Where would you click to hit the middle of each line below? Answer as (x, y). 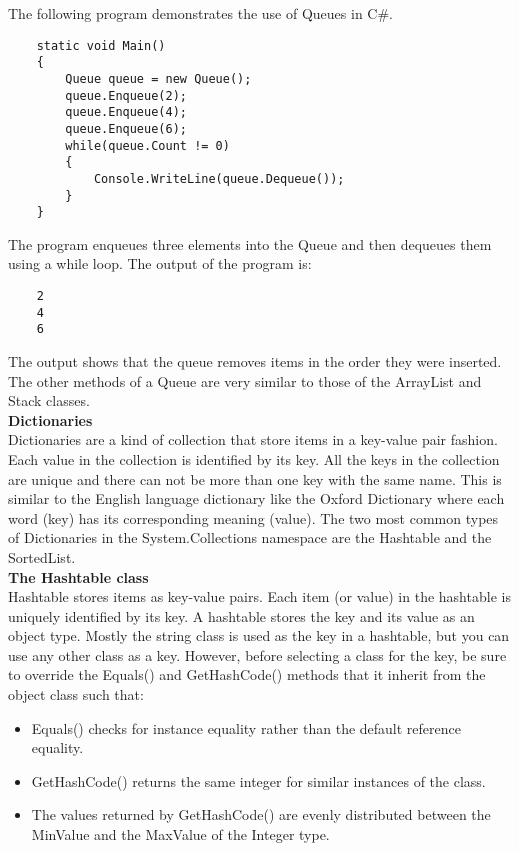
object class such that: (76, 694)
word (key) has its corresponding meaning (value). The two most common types (253, 517)
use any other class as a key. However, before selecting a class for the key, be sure (257, 654)
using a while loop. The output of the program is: (160, 263)
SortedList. (42, 556)
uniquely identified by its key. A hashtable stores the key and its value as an (241, 615)
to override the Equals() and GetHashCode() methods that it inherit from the (247, 674)
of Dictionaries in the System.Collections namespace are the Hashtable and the (250, 537)
